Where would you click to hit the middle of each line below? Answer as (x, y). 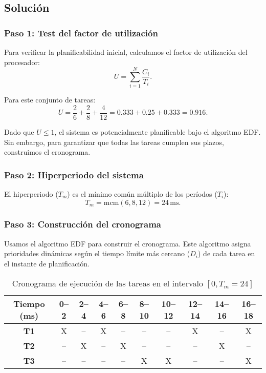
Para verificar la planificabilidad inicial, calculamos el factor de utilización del (126, 52)
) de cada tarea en (227, 253)
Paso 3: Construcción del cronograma (83, 224)
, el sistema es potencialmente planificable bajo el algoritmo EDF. (158, 131)
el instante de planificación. (47, 263)
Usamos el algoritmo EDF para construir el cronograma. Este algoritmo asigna (128, 243)
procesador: (22, 62)
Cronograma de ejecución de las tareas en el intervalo (107, 283)
